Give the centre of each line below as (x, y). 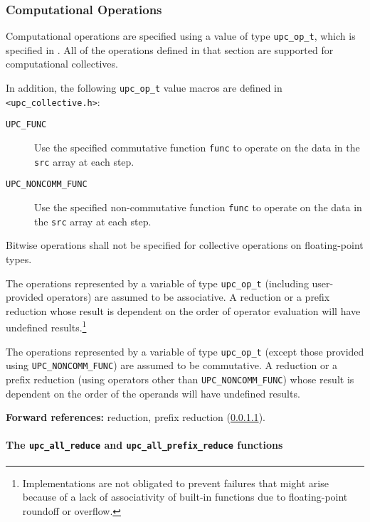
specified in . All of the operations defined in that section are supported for (170, 49)
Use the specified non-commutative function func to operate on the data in (198, 207)
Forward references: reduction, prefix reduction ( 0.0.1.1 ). (136, 417)
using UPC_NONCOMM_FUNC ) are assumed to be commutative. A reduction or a (172, 365)
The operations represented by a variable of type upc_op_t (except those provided (185, 351)
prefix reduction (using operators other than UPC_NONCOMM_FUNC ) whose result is (180, 379)
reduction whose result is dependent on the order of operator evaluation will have (183, 310)
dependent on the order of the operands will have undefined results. (153, 393)
